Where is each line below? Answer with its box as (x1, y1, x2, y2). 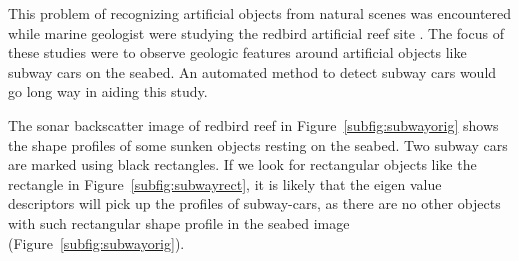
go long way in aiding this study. (8, 81, 208, 102)
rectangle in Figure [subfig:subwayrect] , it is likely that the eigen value (8, 173, 442, 194)
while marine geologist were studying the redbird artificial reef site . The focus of (8, 22, 504, 43)
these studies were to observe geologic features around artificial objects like (8, 42, 467, 63)
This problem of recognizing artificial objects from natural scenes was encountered (8, 3, 512, 23)
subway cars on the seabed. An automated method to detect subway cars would (8, 61, 497, 82)
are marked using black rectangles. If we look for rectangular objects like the (8, 154, 477, 175)
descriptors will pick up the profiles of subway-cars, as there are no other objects (8, 193, 501, 214)
